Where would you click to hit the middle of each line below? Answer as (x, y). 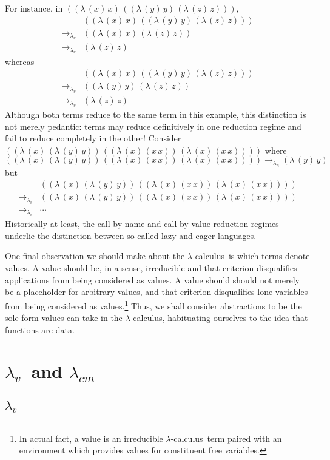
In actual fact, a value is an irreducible (91, 438)
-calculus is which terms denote (251, 256)
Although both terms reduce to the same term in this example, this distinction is (156, 114)
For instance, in (34, 8)
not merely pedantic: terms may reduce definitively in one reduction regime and (153, 126)
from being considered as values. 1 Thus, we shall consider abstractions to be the (153, 305)
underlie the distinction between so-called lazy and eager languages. (131, 235)
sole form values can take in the (64, 318)
